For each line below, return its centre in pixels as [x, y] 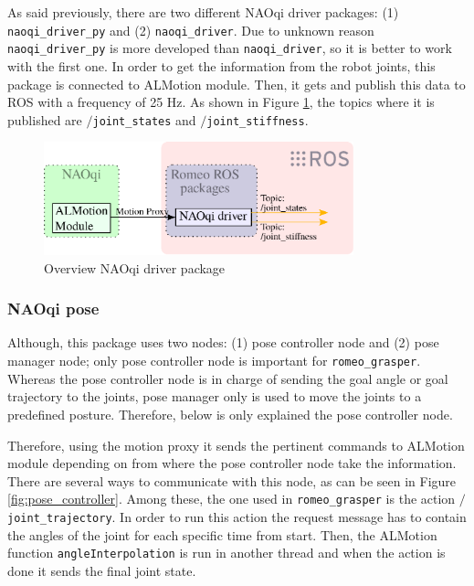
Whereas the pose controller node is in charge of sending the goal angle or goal [228, 378]
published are [45, 119]
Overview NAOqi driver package [135, 267]
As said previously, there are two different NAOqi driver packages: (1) [203, 12]
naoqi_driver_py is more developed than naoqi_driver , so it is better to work [230, 48]
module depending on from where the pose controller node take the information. [232, 463]
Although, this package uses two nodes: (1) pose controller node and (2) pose [223, 342]
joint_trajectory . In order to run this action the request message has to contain [237, 516]
